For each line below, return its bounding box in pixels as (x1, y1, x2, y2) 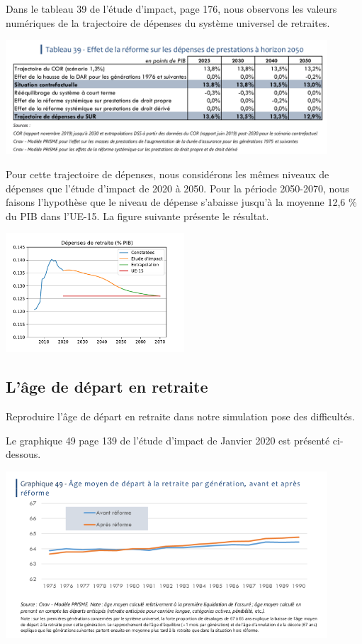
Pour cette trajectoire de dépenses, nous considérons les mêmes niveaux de (6, 167, 329, 182)
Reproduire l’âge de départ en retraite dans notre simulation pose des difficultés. (6, 409, 355, 424)
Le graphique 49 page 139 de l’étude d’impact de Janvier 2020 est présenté (6, 432, 330, 447)
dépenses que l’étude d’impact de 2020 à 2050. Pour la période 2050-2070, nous (6, 180, 349, 195)
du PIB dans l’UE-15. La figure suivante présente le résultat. (6, 208, 269, 223)
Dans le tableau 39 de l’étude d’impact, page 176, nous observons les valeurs (6, 1, 337, 16)
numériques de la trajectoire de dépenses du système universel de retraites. (6, 15, 330, 30)
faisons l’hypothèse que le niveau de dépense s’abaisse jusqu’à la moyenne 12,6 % (6, 195, 357, 209)
